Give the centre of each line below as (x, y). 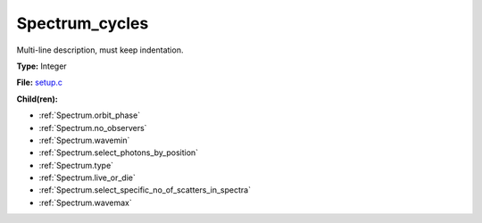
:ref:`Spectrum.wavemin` (84, 140)
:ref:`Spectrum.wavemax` (86, 202)
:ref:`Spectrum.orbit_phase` (90, 115)
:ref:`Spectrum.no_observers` (93, 128)
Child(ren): (37, 99)
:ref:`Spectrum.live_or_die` (87, 178)
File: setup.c (39, 83)
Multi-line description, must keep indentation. (100, 50)
